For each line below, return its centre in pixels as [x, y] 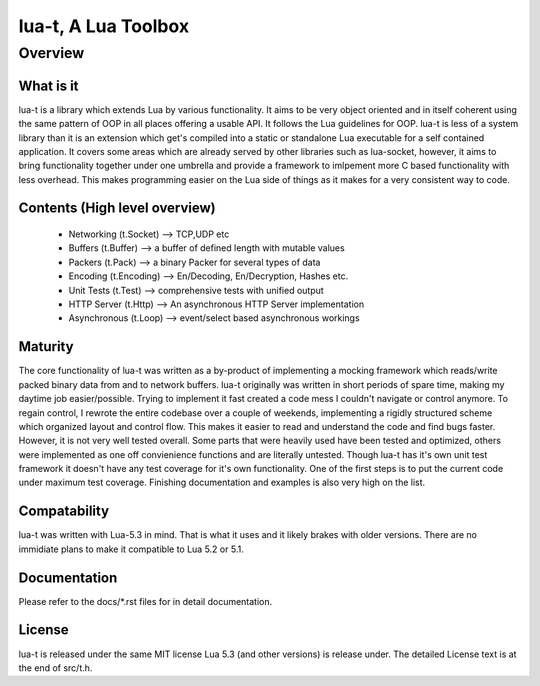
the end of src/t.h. [55, 667]
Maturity [46, 346]
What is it [48, 85]
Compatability [64, 511]
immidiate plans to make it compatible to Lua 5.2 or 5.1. [131, 549]
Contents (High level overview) [117, 208]
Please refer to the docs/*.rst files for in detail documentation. [145, 601]
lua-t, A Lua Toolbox [104, 26]
